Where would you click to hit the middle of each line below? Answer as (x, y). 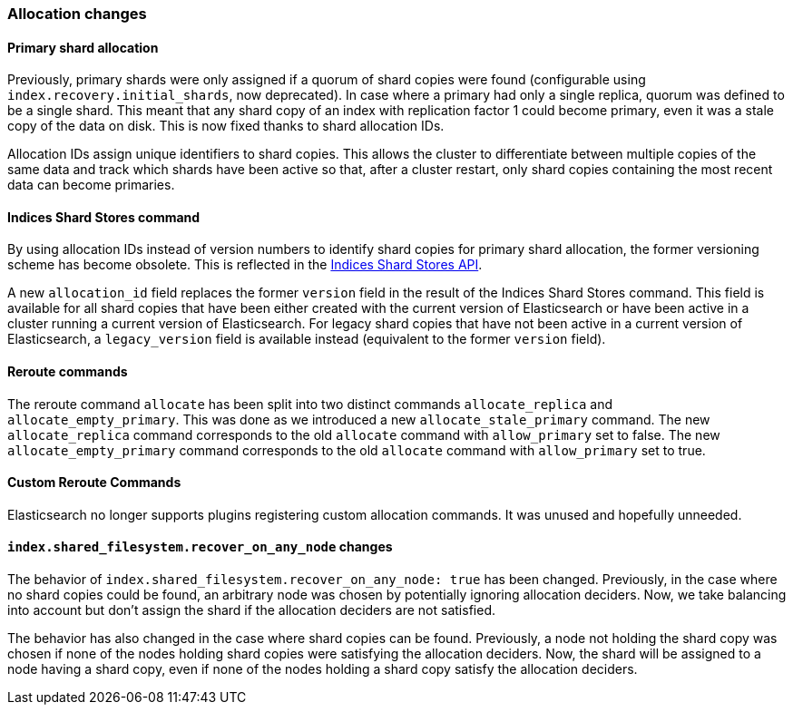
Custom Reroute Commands (94, 483)
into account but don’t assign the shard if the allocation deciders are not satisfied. (251, 610)
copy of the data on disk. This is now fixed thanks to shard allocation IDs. (226, 126)
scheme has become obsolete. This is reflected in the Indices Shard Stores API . (245, 265)
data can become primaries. (91, 185)
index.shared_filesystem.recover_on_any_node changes (200, 547)
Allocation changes (77, 14)
